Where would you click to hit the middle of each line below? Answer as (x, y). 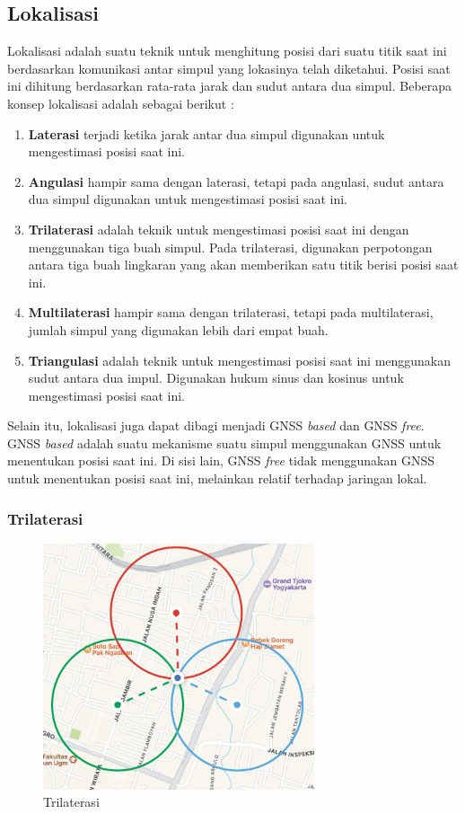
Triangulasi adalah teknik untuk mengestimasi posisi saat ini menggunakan (240, 360)
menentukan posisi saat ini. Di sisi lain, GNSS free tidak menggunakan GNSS (221, 460)
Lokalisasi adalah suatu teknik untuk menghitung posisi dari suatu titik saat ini (227, 51)
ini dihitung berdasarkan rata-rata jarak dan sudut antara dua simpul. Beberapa (230, 86)
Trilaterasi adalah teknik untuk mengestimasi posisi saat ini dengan (219, 229)
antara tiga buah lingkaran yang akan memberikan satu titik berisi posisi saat (243, 265)
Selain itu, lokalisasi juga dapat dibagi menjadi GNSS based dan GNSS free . (216, 425)
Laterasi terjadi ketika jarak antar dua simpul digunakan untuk (206, 133)
